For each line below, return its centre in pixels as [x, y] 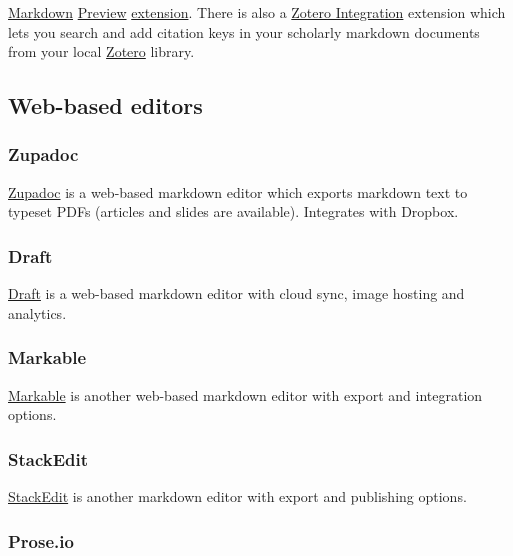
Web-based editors [105, 105]
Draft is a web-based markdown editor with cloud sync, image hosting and [236, 293]
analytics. [37, 312]
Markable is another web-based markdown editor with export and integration [245, 394]
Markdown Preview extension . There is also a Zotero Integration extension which [257, 12]
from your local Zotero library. [101, 51]
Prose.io [41, 540]
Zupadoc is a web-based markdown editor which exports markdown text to [238, 191]
